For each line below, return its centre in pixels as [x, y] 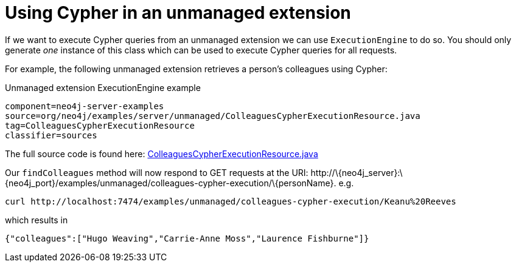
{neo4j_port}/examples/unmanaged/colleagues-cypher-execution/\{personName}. [171, 183]
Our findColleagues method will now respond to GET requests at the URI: [157, 172]
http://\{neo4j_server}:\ [357, 172]
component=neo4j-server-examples [85, 106]
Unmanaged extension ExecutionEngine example [103, 87]
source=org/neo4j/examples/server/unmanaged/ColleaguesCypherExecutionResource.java [213, 116]
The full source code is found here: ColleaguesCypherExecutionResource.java [162, 154]
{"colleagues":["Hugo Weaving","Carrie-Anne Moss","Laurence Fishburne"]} [187, 238]
